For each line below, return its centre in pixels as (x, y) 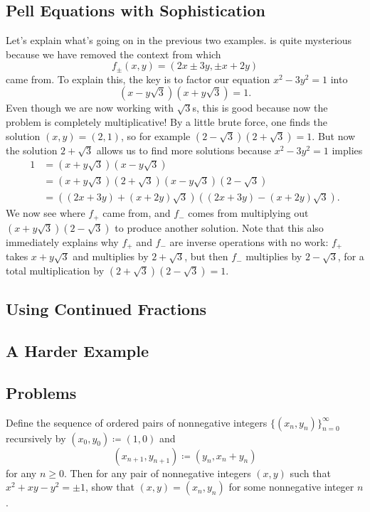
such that (310, 473)
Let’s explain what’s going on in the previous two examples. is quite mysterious (179, 40)
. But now (334, 135)
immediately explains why (62, 241)
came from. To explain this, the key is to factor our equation (138, 79)
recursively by (36, 438)
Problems (41, 392)
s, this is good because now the (260, 108)
